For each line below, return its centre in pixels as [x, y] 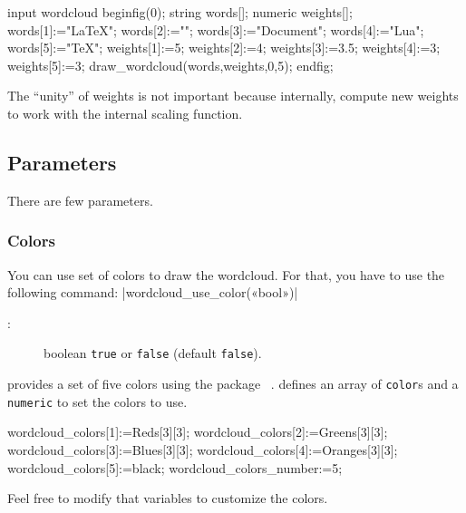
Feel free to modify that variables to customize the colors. [168, 498]
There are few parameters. [80, 200]
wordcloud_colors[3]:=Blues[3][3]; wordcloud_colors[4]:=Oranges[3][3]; [203, 449]
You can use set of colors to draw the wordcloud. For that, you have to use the [226, 274]
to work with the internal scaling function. [125, 113]
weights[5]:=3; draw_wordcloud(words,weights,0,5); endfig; [170, 65]
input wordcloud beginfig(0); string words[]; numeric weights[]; [180, 12]
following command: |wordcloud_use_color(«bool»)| [153, 292]
